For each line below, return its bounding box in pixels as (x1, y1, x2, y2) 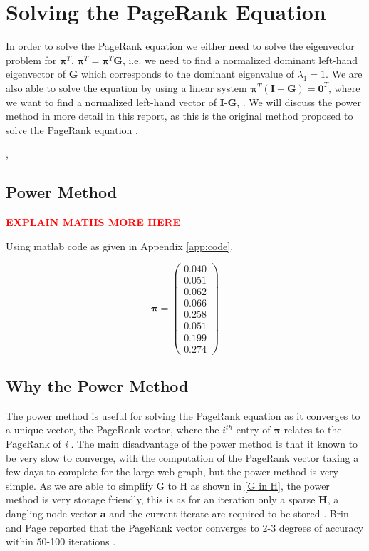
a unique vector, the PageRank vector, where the (6, 422, 219, 437)
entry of (236, 422, 271, 437)
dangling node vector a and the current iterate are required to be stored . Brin (6, 505, 349, 520)
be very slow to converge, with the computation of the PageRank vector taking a (6, 450, 359, 465)
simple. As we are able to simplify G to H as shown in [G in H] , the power (6, 478, 330, 493)
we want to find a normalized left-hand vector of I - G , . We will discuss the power (6, 94, 361, 109)
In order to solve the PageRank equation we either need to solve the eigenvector (6, 38, 355, 53)
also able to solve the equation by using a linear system (6, 80, 247, 95)
